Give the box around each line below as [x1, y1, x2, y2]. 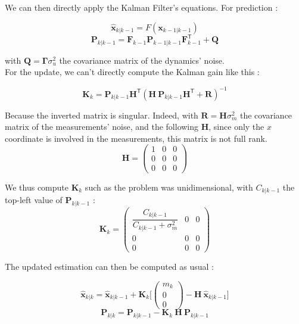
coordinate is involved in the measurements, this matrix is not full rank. [5, 132, 267, 144]
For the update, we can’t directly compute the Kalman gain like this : [5, 66, 260, 78]
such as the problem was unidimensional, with [85, 180, 253, 193]
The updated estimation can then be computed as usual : [5, 260, 214, 272]
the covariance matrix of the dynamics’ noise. [59, 54, 225, 66]
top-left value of [5, 193, 63, 205]
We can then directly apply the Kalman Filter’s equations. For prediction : [5, 1, 278, 13]
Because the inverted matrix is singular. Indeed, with [5, 108, 198, 121]
